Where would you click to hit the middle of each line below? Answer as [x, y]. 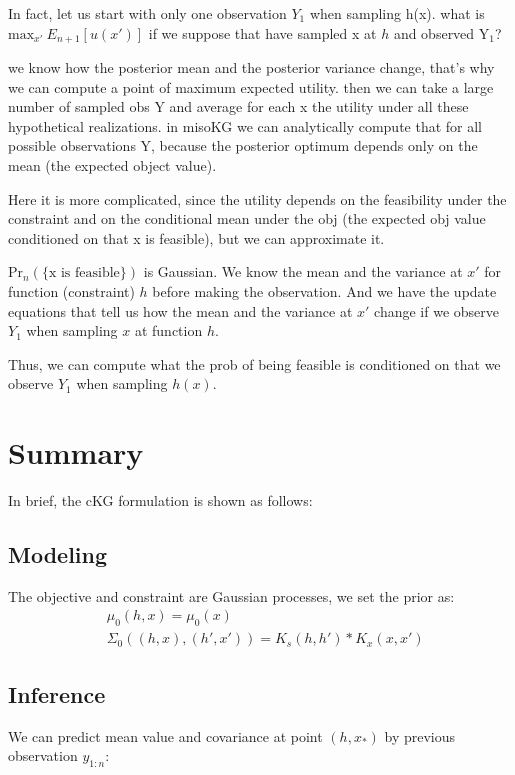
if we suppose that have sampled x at [262, 32]
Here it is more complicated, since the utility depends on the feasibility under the [257, 198]
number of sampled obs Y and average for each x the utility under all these [238, 106]
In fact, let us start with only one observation [147, 13]
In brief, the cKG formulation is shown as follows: [160, 500]
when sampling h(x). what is [397, 13]
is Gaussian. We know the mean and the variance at [303, 271]
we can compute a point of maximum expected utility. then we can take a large [251, 86]
